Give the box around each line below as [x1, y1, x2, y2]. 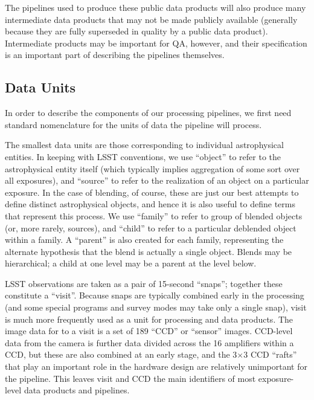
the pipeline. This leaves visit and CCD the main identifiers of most [5, 372, 256, 384]
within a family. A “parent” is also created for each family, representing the [5, 233, 284, 246]
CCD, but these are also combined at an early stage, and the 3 [5, 348, 237, 361]
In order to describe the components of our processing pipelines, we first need [5, 106, 292, 119]
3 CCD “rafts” [243, 348, 297, 361]
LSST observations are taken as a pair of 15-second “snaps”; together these [5, 277, 283, 289]
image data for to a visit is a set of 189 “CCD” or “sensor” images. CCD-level [5, 324, 293, 337]
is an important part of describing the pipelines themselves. [5, 48, 225, 61]
